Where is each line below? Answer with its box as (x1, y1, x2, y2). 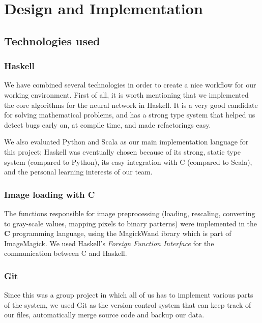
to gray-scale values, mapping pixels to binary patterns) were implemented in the (4, 218, 257, 228)
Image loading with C (4, 188, 95, 200)
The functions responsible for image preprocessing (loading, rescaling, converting (4, 208, 255, 218)
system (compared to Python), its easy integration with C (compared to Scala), (4, 156, 252, 167)
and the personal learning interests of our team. (4, 166, 153, 177)
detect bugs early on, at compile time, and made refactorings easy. (4, 119, 211, 130)
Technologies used (4, 33, 100, 48)
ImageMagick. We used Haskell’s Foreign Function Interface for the (4, 238, 214, 248)
